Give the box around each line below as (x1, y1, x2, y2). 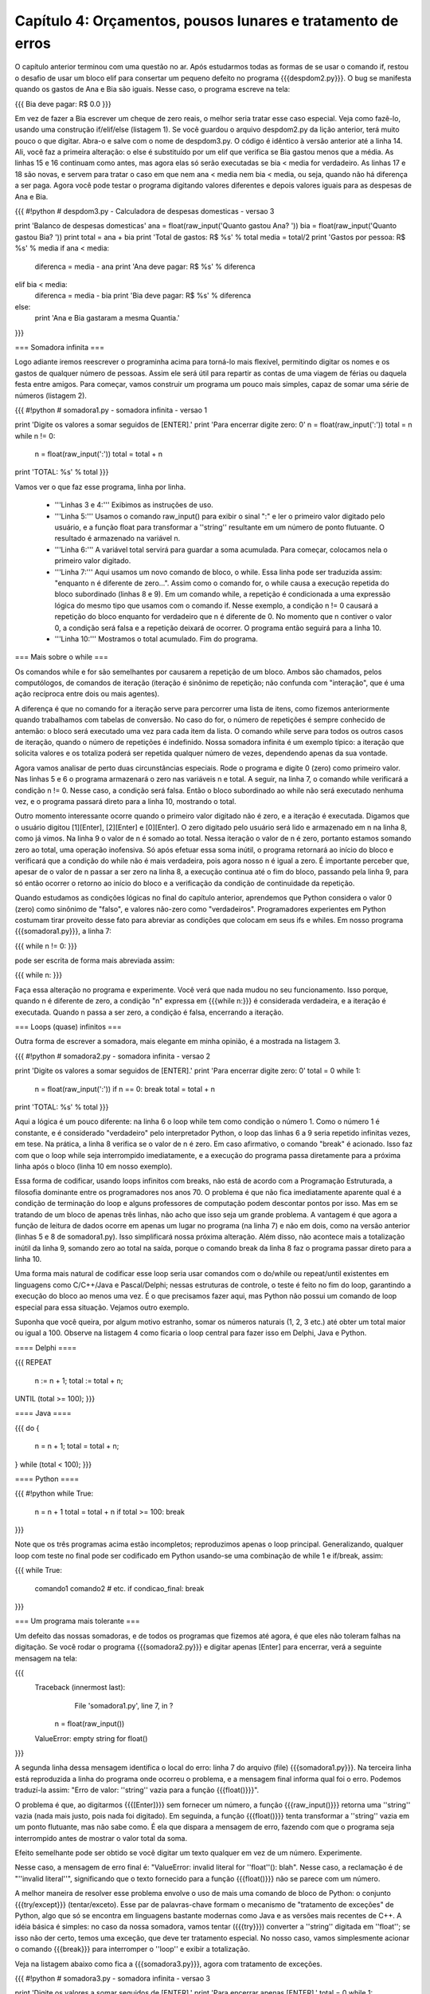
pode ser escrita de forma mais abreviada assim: (14, 956, 175, 965)
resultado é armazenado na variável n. (54, 534, 181, 543)
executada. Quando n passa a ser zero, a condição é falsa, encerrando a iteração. (14, 1007, 284, 1017)
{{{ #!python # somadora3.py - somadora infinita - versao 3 (14, 1973, 211, 1983)
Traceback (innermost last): (34, 1683, 126, 1693)
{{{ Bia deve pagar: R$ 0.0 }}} (14, 99, 111, 108)
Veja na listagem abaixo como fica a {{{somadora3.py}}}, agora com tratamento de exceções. (14, 1959, 322, 1968)
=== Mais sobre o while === (14, 652, 109, 662)
